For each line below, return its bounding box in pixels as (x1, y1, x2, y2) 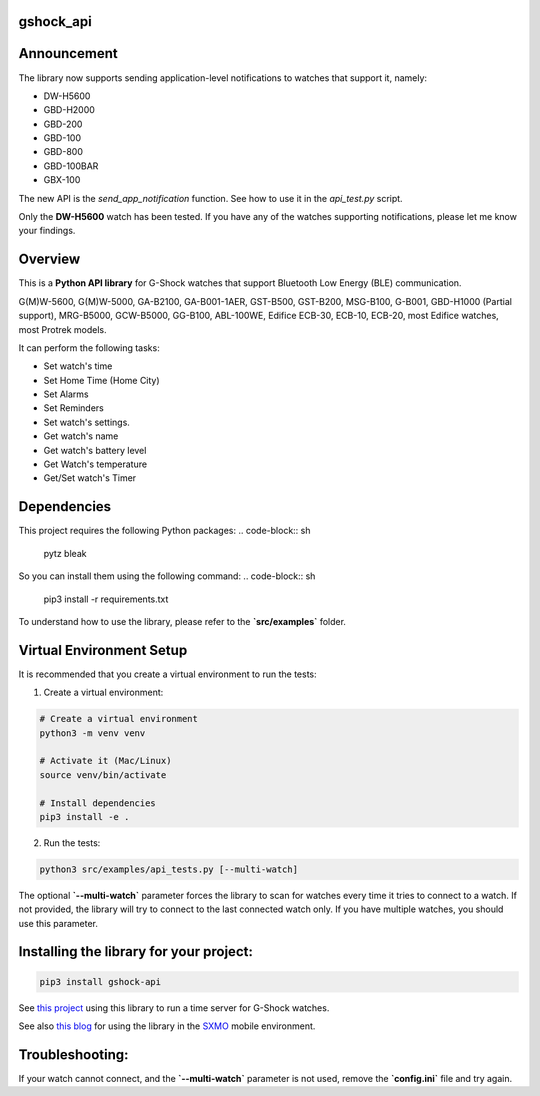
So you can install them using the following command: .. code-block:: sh (18, 570, 316, 582)
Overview (18, 251, 81, 268)
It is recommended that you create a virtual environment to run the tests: (18, 668, 317, 680)
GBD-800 (43, 146, 84, 158)
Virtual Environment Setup (18, 641, 188, 659)
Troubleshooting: (18, 1046, 129, 1063)
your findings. (18, 225, 76, 237)
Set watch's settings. (43, 416, 130, 428)
